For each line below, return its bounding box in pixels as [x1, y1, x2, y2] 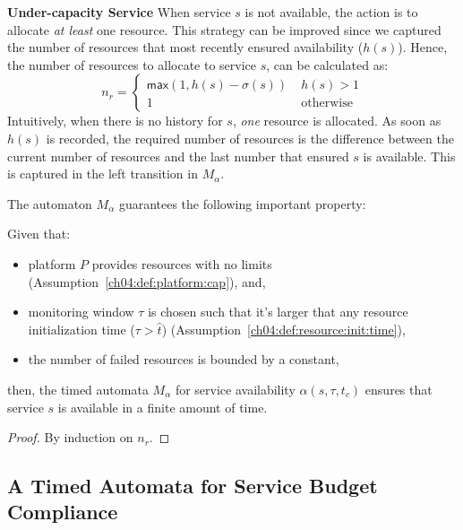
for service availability [175, 379, 296, 398]
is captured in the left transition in [7, 164, 198, 183]
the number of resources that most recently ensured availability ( [7, 38, 364, 56]
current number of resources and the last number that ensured [7, 146, 349, 165]
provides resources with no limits [91, 254, 272, 273]
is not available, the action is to [244, 3, 418, 21]
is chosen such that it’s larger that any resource [148, 302, 408, 321]
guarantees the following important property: [118, 194, 366, 213]
